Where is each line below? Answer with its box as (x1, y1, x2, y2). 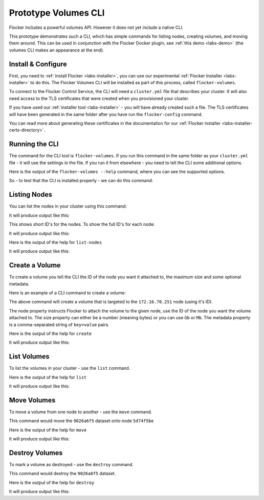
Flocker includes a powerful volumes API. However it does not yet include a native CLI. (9, 24, 184, 30)
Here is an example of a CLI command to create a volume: (9, 289, 126, 296)
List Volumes (9, 353, 50, 361)
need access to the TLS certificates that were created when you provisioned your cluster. (9, 95, 189, 101)
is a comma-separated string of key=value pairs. (9, 321, 110, 328)
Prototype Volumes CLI (9, 7, 105, 18)
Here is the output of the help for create (9, 331, 92, 336)
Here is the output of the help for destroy (9, 479, 95, 485)
